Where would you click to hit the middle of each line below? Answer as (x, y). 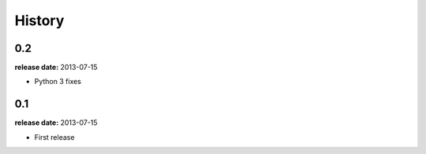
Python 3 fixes (58, 82)
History (39, 20)
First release (54, 137)
